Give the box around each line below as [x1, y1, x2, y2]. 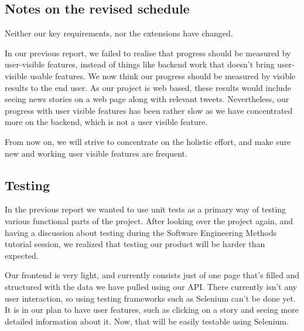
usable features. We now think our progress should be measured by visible [30, 69, 296, 82]
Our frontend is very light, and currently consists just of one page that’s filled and [5, 269, 300, 281]
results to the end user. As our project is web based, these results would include [5, 81, 291, 93]
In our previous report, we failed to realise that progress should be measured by [5, 46, 291, 59]
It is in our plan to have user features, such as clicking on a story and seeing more [5, 303, 299, 316]
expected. [5, 249, 39, 261]
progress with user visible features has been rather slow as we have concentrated [5, 104, 293, 116]
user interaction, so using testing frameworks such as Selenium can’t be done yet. [5, 292, 296, 304]
